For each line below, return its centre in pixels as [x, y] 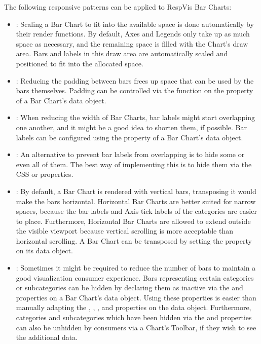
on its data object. [44, 251]
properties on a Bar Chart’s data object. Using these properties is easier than [136, 297]
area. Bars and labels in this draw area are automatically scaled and [122, 53]
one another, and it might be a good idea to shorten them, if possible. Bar [131, 127]
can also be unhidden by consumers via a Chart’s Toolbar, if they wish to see [136, 327]
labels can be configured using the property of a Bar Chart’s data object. [129, 137]
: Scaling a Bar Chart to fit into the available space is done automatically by [135, 24]
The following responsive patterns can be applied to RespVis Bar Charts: [118, 7]
